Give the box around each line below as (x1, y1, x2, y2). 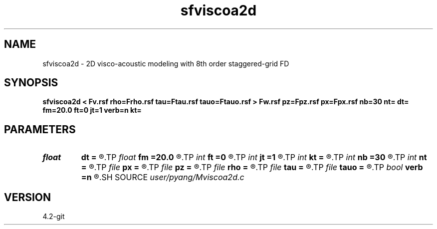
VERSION (4, 191, 51, 204)
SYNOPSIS (4, 76, 58, 89)
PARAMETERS (4, 123, 76, 136)
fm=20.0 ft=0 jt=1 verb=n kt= (42, 106, 142, 115)
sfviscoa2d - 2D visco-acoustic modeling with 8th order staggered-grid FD (42, 59, 289, 68)
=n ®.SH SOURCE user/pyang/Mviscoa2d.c (81, 172, 244, 183)
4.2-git (42, 212, 65, 221)
